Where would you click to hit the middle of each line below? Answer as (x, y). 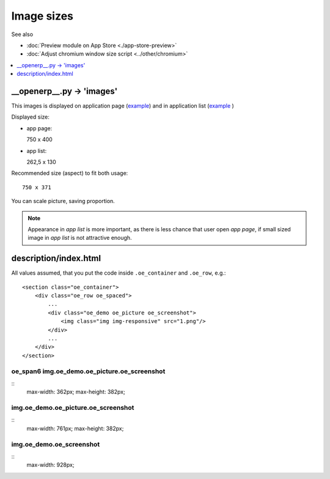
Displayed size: (31, 117)
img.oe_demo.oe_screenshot (56, 444)
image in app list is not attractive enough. (80, 238)
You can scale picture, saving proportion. (63, 201)
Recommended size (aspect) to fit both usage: (70, 173)
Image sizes (42, 16)
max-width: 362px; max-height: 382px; (76, 392)
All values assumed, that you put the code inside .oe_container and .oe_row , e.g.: (119, 273)
